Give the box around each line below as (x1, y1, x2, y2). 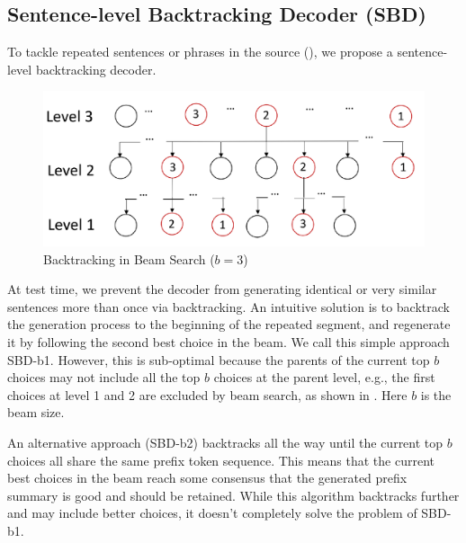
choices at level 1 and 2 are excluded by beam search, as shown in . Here (7, 385, 408, 404)
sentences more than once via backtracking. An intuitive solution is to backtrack (7, 297, 450, 316)
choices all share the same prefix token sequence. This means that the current (7, 450, 435, 469)
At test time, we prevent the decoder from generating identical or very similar (7, 280, 437, 298)
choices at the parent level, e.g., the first (213, 368, 435, 387)
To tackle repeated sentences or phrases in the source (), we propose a (7, 42, 393, 61)
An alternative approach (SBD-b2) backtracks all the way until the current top (7, 432, 444, 451)
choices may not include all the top (7, 368, 201, 387)
